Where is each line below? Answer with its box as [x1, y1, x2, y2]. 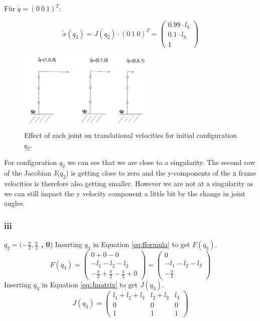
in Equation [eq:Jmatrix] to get [42, 279, 138, 290]
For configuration [4, 157, 57, 168]
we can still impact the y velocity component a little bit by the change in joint [4, 188, 245, 198]
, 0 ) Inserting [41, 239, 82, 250]
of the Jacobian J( [4, 168, 60, 178]
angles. [4, 198, 25, 208]
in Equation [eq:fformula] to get [93, 239, 190, 250]
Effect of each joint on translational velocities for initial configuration [24, 130, 237, 140]
